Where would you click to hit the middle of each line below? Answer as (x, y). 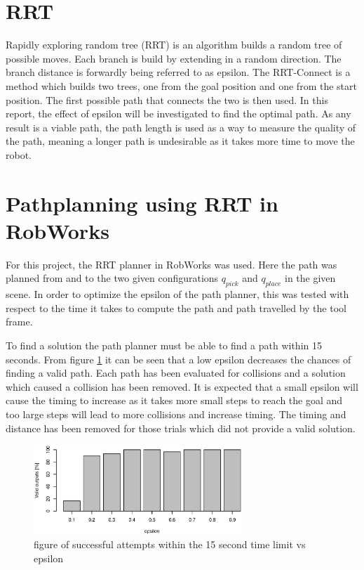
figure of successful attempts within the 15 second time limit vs (170, 544)
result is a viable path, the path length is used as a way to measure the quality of (181, 127)
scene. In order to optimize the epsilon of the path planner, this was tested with (177, 294)
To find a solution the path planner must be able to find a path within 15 (164, 345)
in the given (310, 278)
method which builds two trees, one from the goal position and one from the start (181, 85)
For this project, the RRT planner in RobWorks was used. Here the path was (171, 264)
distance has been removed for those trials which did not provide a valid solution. (181, 428)
